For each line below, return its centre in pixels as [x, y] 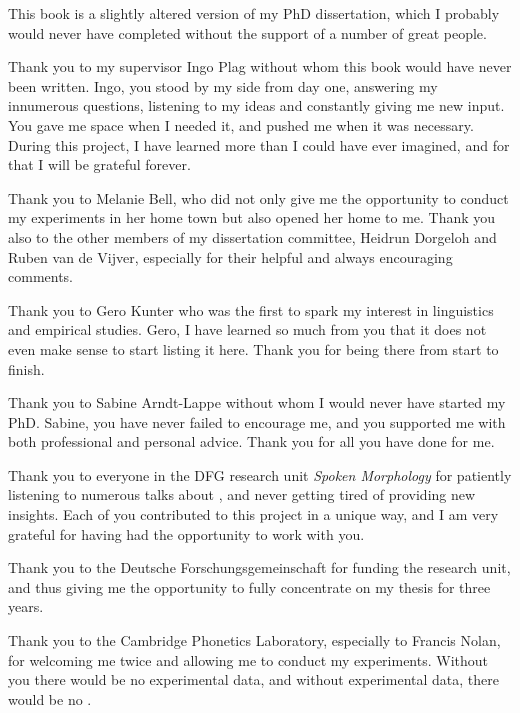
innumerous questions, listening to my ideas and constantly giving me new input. [256, 105]
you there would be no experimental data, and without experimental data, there [253, 679]
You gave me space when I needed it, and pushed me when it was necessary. [241, 124]
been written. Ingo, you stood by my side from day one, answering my [223, 85]
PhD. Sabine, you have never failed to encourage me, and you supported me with [257, 421]
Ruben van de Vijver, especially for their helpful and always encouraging [230, 256]
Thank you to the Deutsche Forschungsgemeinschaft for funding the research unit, [259, 567]
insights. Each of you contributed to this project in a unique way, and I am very [253, 514]
